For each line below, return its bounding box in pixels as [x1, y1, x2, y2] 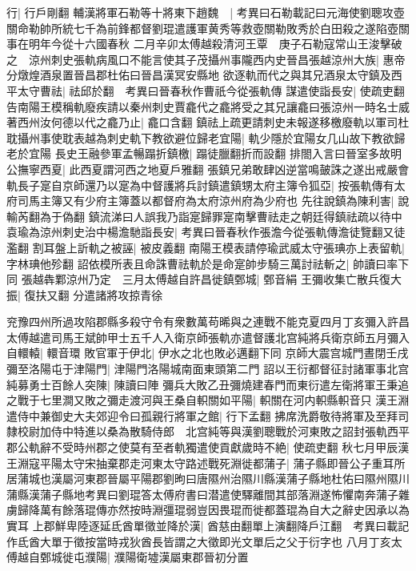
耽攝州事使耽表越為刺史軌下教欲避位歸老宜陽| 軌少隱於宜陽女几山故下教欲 [6, 129, 394, 146]
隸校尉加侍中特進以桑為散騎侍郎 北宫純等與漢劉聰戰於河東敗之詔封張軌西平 [6, 423, 410, 440]
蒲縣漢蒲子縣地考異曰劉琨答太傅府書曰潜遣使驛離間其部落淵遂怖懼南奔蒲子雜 [6, 485, 410, 502]
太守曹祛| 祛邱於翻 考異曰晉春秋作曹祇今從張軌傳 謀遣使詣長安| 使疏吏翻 [17, 82, 405, 99]
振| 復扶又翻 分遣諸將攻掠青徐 [6, 286, 163, 303]
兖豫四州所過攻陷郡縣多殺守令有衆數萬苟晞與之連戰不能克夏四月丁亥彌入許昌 [6, 313, 410, 330]
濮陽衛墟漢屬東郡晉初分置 [114, 549, 249, 565]
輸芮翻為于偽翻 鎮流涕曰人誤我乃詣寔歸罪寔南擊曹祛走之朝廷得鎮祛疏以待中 [6, 207, 402, 224]
